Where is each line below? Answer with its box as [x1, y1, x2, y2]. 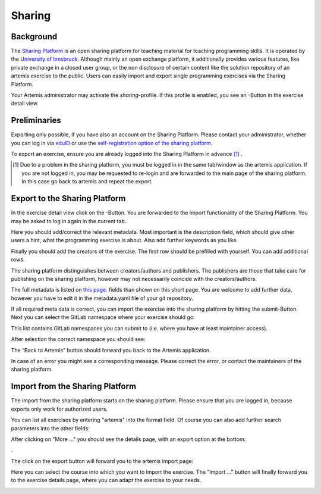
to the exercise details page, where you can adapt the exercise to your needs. [11, 477, 202, 484]
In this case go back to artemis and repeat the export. [21, 178, 153, 185]
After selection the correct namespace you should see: [11, 336, 146, 343]
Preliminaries [11, 115, 62, 126]
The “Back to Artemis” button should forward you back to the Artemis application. [11, 346, 211, 354]
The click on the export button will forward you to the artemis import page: [11, 457, 194, 464]
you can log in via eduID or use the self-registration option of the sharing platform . [11, 139, 213, 146]
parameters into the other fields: [11, 424, 90, 432]
